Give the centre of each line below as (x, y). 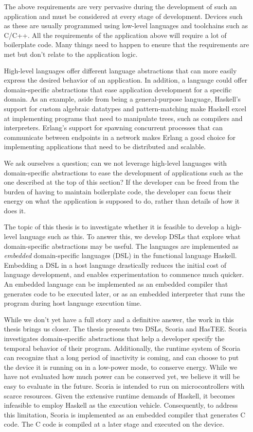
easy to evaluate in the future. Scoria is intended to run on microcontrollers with (124, 386)
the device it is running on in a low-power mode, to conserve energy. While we (121, 367)
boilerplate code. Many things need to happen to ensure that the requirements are (126, 44)
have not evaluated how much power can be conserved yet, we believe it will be (122, 376)
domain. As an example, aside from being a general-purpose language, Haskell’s (122, 99)
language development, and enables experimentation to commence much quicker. (124, 274)
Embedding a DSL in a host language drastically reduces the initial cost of (115, 265)
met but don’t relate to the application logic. (71, 54)
